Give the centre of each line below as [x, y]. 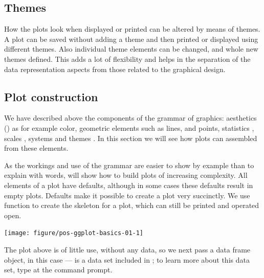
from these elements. [36, 148]
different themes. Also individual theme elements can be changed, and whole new [131, 49]
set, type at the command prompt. [58, 270]
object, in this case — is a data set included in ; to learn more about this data [127, 259]
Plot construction [51, 96]
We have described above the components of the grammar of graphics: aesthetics [130, 118]
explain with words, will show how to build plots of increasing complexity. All [126, 175]
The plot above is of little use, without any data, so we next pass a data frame [127, 249]
